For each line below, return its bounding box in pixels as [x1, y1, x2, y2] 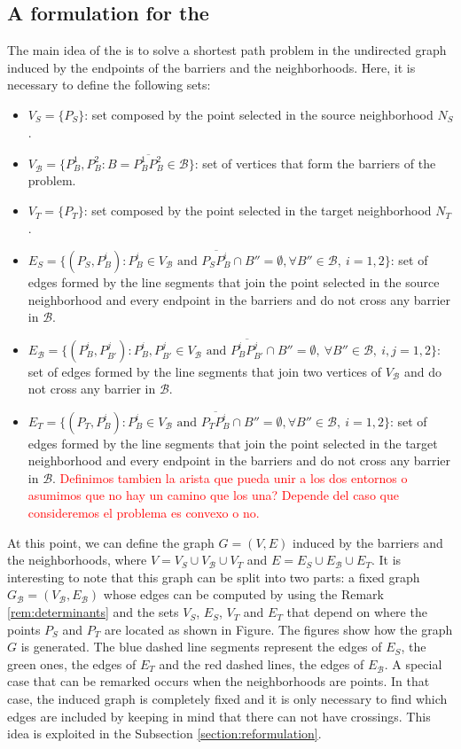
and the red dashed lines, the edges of [159, 654, 364, 673]
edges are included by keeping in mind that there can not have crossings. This [7, 706, 431, 725]
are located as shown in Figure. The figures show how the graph [104, 620, 453, 638]
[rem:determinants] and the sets [7, 603, 179, 621]
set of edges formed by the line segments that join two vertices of [27, 362, 382, 380]
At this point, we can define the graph [7, 533, 215, 551]
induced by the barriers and [293, 533, 443, 551]
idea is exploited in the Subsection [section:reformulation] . [7, 724, 322, 743]
